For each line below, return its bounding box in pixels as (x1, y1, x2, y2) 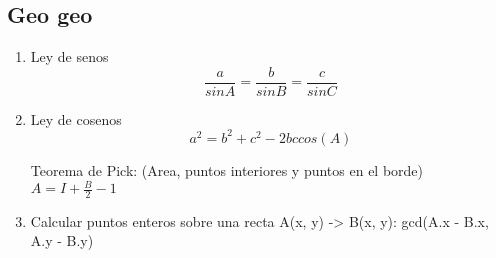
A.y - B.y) (30, 230, 94, 251)
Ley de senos (30, 46, 109, 67)
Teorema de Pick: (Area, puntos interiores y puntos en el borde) (30, 159, 424, 180)
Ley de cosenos (30, 108, 122, 129)
